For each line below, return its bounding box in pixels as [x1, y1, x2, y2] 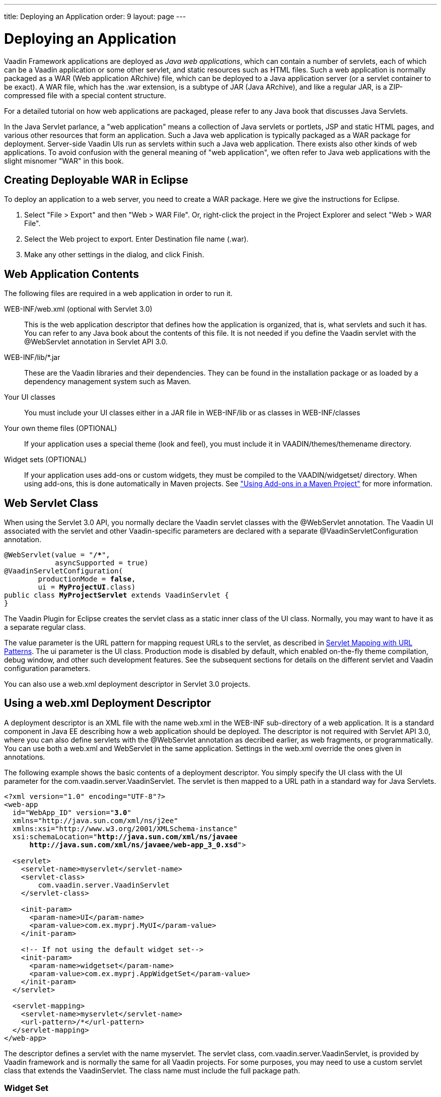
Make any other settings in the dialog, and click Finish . [24, 250, 204, 259]
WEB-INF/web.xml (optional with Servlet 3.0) [4, 305, 153, 314]
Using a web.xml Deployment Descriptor [4, 697, 211, 710]
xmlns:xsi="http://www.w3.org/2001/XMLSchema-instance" [12, 824, 238, 833]
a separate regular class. [4, 623, 86, 632]
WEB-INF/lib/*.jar [4, 353, 60, 362]
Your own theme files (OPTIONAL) [4, 424, 117, 433]
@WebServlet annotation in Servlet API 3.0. [24, 337, 168, 346]
